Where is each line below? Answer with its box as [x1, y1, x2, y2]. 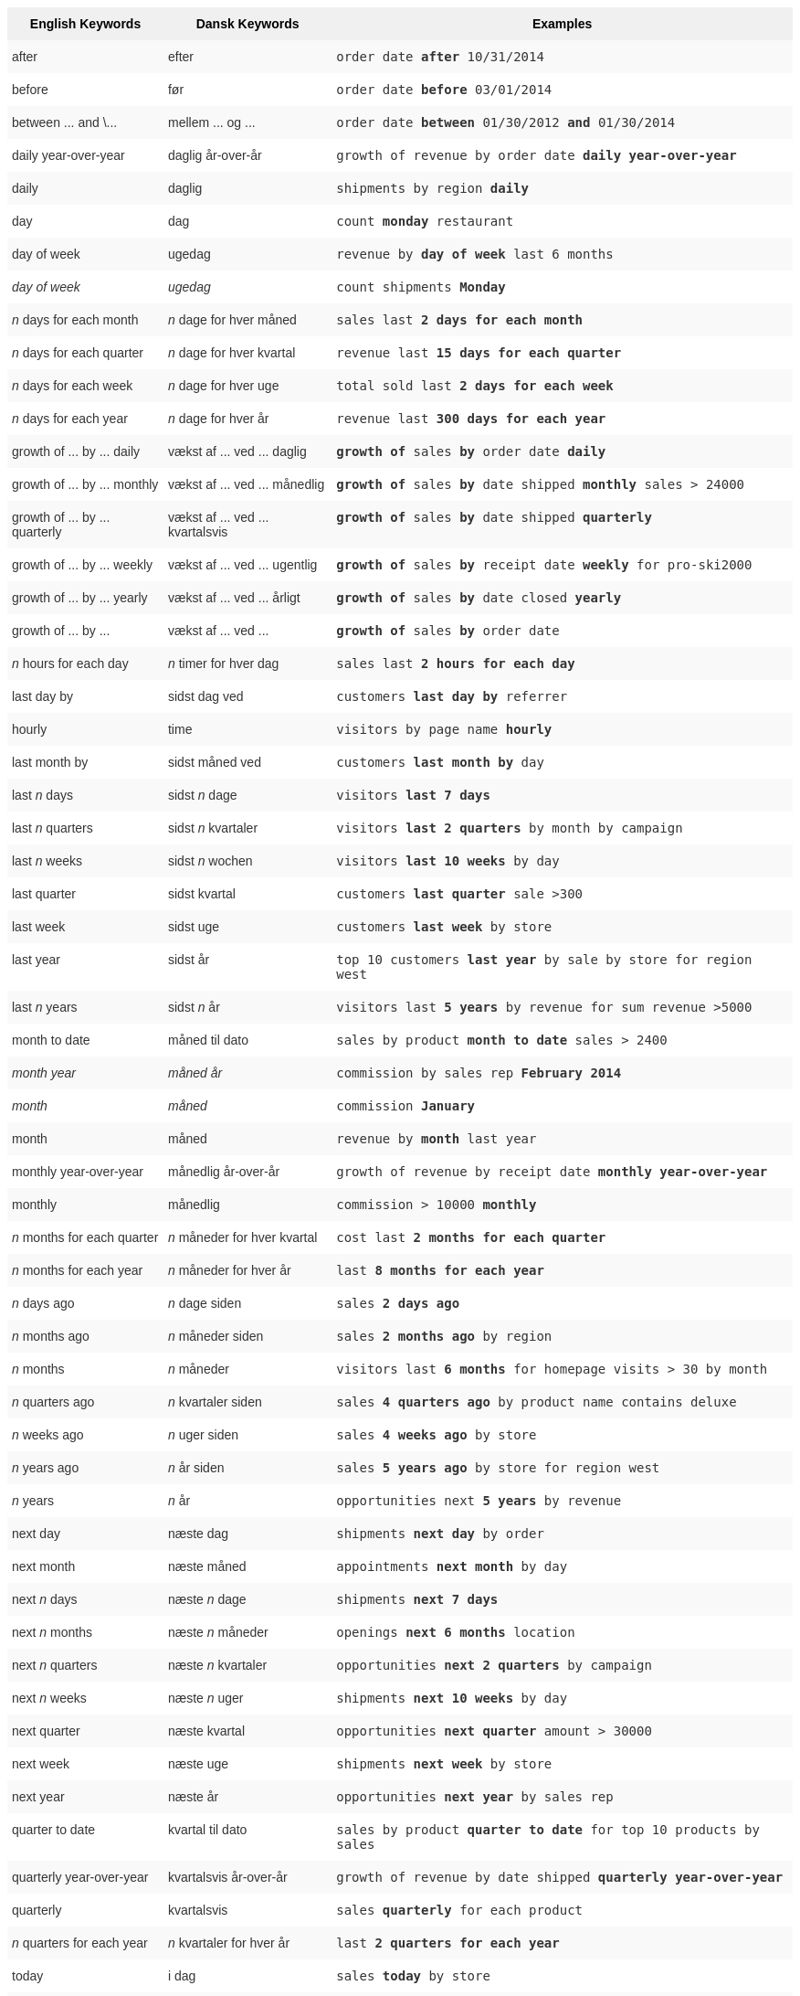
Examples [532, 16, 593, 31]
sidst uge [167, 919, 220, 934]
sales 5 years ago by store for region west [336, 1460, 660, 1475]
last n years [12, 1000, 78, 1014]
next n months [12, 1625, 92, 1640]
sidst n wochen [167, 854, 253, 868]
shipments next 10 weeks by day [336, 1691, 568, 1705]
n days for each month [12, 313, 139, 327]
